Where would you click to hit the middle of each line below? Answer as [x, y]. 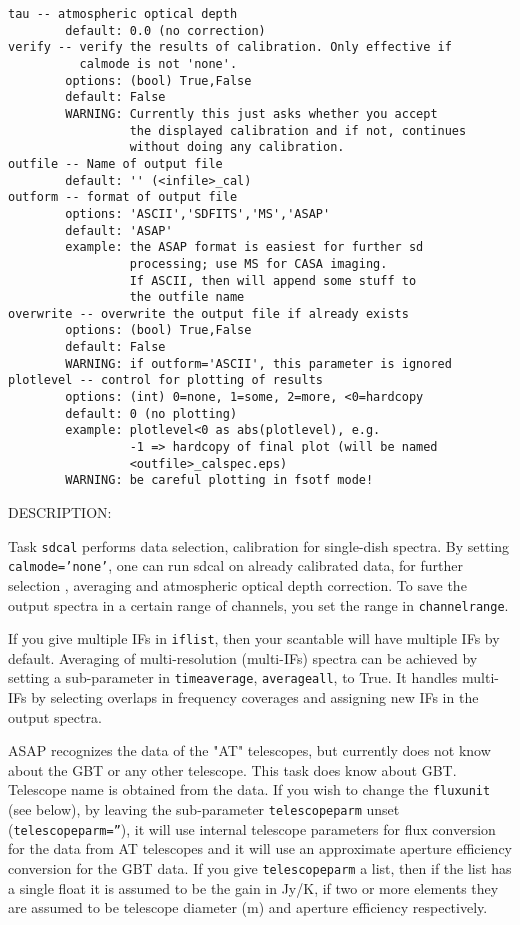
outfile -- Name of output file [115, 163]
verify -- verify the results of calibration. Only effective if [230, 47]
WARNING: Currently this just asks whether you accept [251, 113]
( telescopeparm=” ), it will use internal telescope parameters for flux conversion [252, 828]
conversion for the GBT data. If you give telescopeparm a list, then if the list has [260, 868]
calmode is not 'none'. [158, 63]
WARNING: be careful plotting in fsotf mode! [219, 480]
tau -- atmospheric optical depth [123, 14]
